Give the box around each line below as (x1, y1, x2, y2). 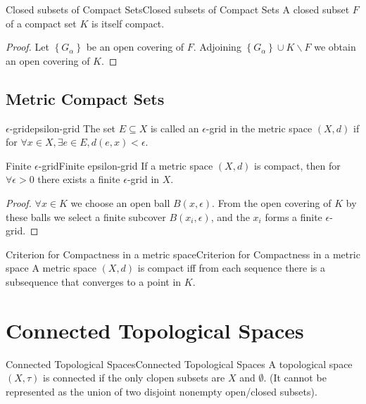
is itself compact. (91, 15, 165, 30)
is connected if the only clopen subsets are (43, 370, 225, 385)
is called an (150, 120, 199, 135)
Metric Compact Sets (6, 87, 165, 109)
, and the (210, 209, 250, 224)
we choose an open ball (70, 195, 170, 210)
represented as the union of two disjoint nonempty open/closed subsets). (6, 384, 317, 398)
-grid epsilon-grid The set (9, 120, 116, 135)
